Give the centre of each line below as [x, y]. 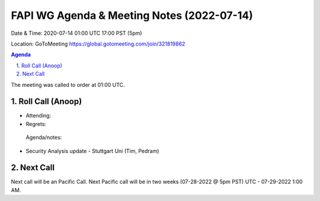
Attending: [39, 116]
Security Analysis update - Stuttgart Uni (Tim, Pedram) [92, 151]
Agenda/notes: [44, 137]
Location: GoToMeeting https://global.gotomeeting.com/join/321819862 [98, 44]
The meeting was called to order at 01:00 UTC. [68, 85]
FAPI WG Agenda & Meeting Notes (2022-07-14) [132, 15]
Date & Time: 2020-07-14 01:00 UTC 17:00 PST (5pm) [76, 33]
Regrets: [36, 124]
